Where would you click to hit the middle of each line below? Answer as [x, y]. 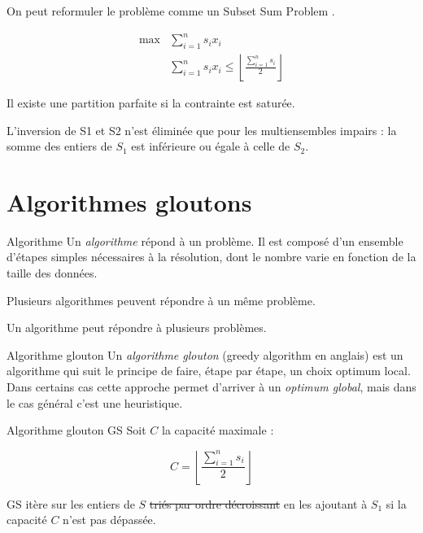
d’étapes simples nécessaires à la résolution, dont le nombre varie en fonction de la [211, 257]
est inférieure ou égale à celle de [211, 146]
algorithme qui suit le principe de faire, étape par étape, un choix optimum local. [209, 371]
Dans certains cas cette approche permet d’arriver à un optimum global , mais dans [211, 387]
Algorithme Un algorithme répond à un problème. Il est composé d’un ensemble [205, 240]
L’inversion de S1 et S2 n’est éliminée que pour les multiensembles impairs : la [202, 130]
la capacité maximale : [218, 430]
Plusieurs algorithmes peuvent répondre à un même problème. [161, 300]
